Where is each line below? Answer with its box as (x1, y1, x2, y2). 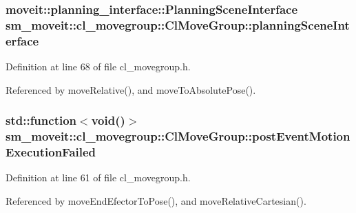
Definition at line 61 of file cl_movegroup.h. (6, 170, 191, 185)
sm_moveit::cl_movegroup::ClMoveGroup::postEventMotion (6, 128, 350, 145)
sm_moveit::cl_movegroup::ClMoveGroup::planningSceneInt (6, 16, 350, 33)
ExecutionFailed (6, 143, 96, 161)
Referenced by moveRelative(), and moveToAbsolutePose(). (6, 82, 256, 97)
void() (91, 112, 125, 129)
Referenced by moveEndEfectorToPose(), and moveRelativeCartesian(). (6, 193, 306, 207)
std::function (6, 112, 77, 129)
